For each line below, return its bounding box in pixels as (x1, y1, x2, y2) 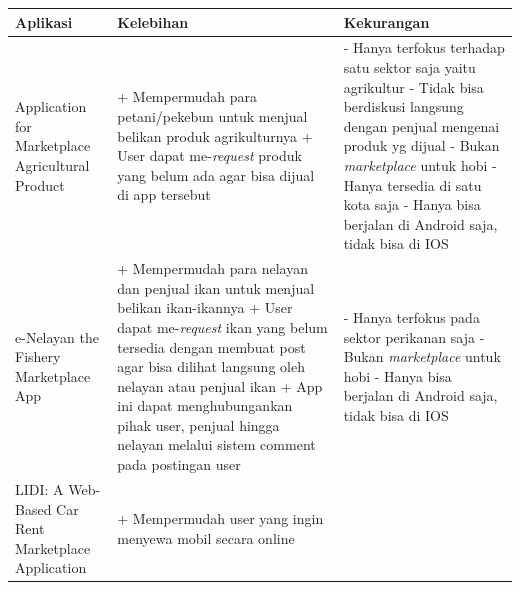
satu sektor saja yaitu (343, 56, 476, 77)
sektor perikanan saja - (343, 326, 485, 347)
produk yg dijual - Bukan (343, 135, 500, 156)
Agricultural (15, 154, 90, 175)
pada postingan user (117, 454, 241, 475)
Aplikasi (15, 11, 73, 32)
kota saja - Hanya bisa (343, 194, 481, 215)
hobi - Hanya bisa (343, 365, 452, 386)
